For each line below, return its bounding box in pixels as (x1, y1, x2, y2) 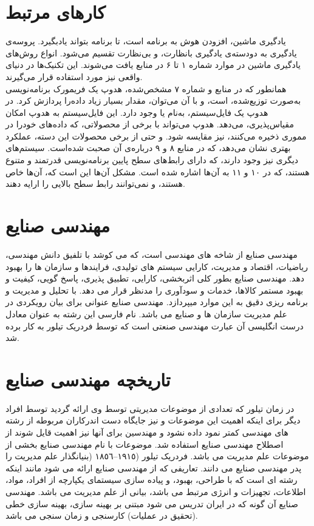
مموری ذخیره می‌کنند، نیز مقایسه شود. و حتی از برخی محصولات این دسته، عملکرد (5, 129, 307, 142)
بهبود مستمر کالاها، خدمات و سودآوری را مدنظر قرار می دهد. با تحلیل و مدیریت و (5, 283, 304, 296)
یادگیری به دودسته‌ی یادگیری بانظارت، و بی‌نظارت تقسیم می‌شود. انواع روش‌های (5, 46, 297, 59)
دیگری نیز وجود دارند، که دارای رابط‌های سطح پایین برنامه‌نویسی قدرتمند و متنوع (5, 153, 299, 166)
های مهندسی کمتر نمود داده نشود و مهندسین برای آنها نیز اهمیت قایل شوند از (5, 426, 288, 439)
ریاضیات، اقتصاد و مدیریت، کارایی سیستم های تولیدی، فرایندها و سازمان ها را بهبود (5, 260, 308, 272)
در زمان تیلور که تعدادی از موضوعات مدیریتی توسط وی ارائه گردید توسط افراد (5, 402, 295, 414)
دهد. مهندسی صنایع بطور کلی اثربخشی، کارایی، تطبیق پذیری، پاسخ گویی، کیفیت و (5, 272, 305, 285)
